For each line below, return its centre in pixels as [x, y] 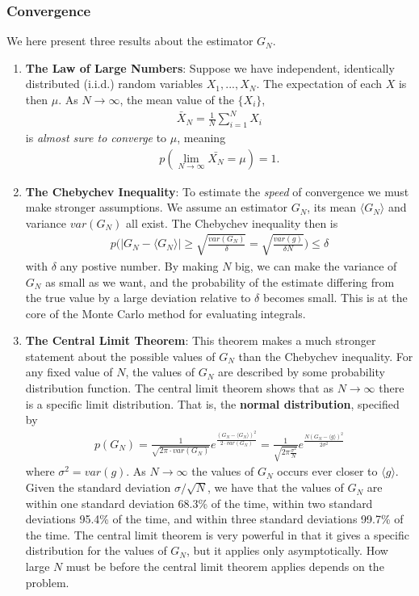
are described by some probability [302, 372]
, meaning [201, 137]
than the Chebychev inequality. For [326, 356]
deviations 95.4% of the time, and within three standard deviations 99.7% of [214, 519]
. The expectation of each [319, 84]
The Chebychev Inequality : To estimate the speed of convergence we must [217, 191]
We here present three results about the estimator [130, 41]
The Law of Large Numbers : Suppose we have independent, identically [210, 67]
